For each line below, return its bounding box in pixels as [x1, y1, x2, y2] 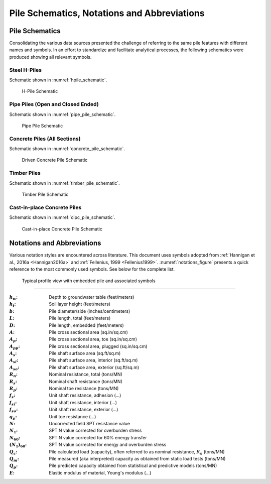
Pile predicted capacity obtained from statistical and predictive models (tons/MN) [49, 462, 217, 469]
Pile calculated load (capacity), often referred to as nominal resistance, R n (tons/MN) [49, 448, 225, 456]
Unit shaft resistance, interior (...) [49, 399, 117, 405]
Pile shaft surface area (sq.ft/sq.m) [49, 350, 121, 356]
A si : [9, 357, 19, 365]
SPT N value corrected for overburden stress [49, 427, 142, 434]
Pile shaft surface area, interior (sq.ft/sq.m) [49, 357, 138, 364]
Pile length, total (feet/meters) [49, 315, 111, 321]
